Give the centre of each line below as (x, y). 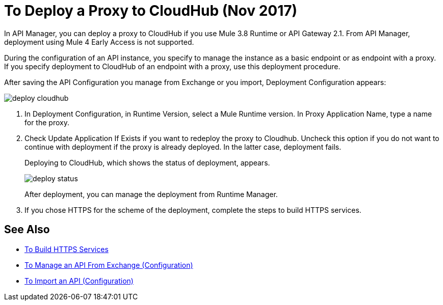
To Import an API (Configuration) (79, 281)
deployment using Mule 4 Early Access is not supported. (99, 42)
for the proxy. (47, 122)
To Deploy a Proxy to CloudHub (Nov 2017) (151, 11)
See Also (27, 230)
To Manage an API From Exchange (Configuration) (109, 265)
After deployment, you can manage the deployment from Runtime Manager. (151, 194)
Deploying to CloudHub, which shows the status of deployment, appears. (147, 162)
